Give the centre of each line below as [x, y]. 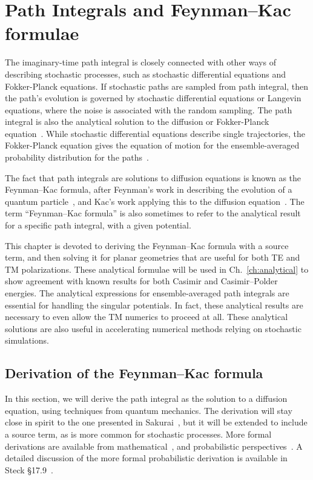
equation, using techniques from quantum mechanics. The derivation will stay [149, 410]
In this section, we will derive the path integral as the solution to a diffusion [146, 398]
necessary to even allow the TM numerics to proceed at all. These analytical [147, 317]
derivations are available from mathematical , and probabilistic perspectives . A [154, 446]
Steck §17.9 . [29, 469]
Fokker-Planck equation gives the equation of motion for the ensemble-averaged [152, 145]
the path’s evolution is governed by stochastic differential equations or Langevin [153, 98]
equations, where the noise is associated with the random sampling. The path [149, 109]
